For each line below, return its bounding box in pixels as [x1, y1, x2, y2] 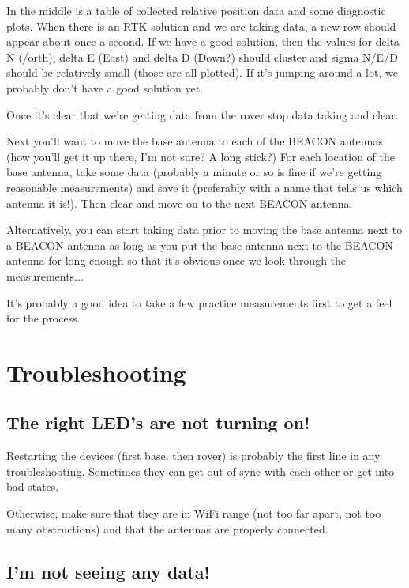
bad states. [6, 478, 59, 495]
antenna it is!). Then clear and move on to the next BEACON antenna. [6, 194, 353, 211]
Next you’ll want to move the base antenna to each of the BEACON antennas [6, 133, 383, 149]
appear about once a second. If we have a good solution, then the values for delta [6, 33, 400, 50]
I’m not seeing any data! [6, 559, 210, 583]
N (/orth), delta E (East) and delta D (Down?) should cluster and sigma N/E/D [6, 48, 398, 65]
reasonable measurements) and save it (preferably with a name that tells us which [6, 179, 403, 195]
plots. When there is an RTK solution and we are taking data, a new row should [6, 17, 396, 34]
